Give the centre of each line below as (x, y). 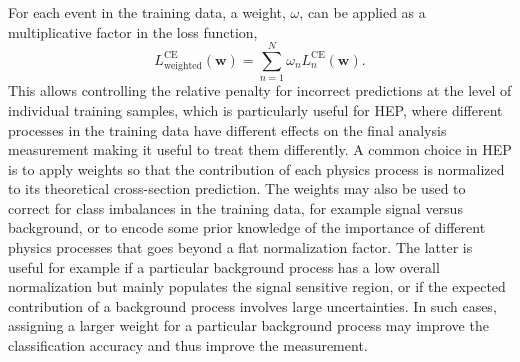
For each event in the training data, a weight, (147, 12)
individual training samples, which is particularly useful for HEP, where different (255, 109)
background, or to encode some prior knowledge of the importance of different (247, 227)
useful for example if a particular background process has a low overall (224, 266)
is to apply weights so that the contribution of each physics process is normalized (256, 168)
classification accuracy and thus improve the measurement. (188, 345)
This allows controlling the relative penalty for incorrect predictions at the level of (260, 90)
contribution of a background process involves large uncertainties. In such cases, (252, 305)
